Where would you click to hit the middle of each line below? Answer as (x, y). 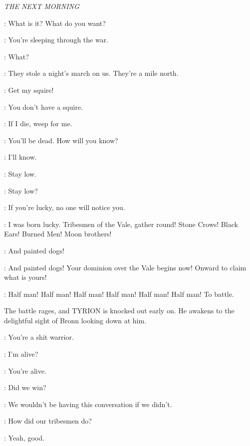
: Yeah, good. (24, 438)
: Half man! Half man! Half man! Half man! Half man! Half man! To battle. (119, 294)
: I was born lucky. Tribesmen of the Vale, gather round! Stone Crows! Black (121, 224)
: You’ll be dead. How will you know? (61, 140)
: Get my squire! (29, 90)
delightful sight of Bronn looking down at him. (75, 320)
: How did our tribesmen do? (48, 421)
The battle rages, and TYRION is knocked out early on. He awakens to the (119, 311)
